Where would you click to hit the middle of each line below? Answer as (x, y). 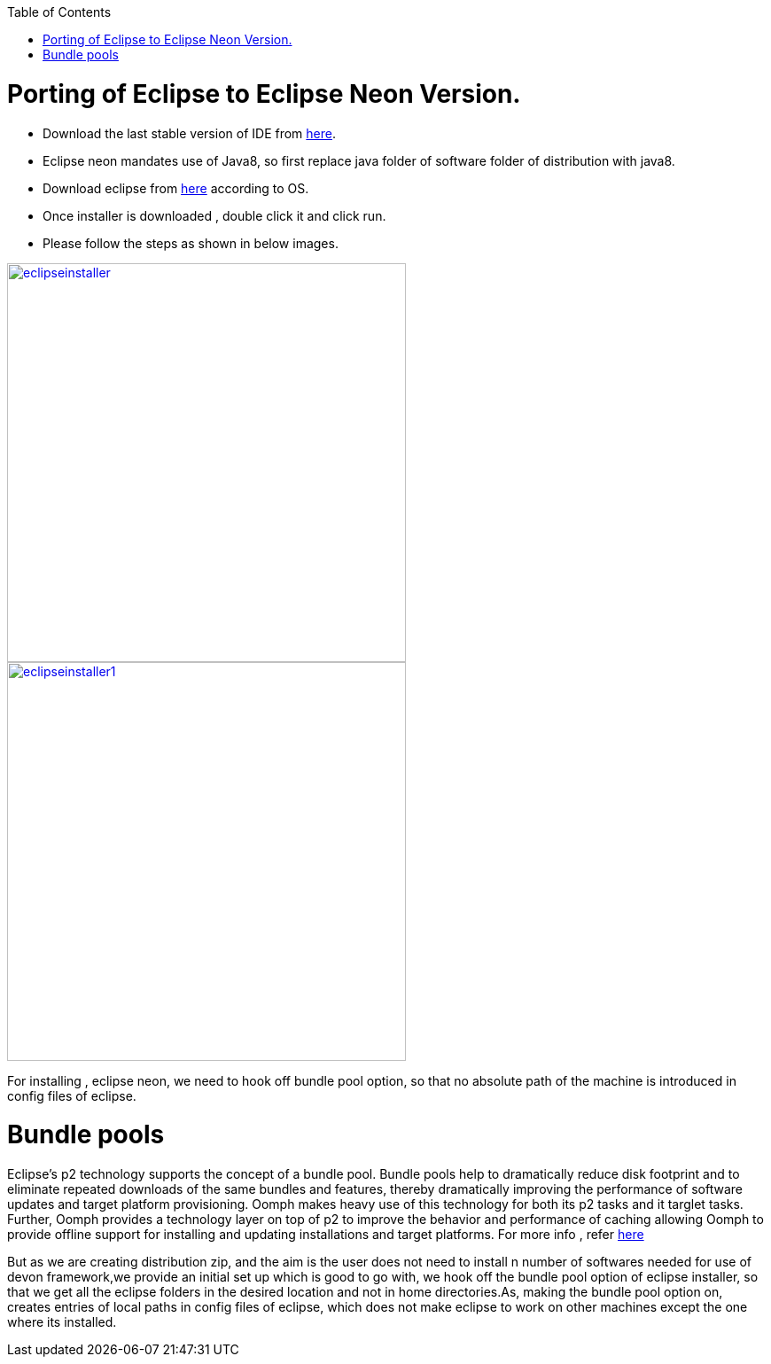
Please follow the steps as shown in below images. (191, 243)
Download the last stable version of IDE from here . (189, 133)
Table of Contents (59, 12)
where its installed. (62, 1322)
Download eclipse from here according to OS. (176, 188)
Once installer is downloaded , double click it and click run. (214, 215)
